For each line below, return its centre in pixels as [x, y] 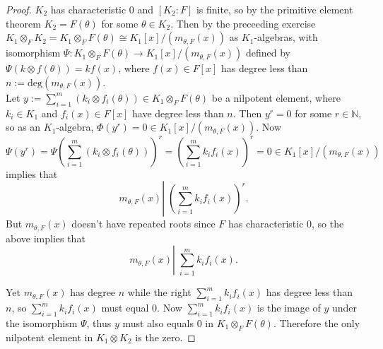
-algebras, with [286, 37]
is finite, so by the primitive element [275, 9]
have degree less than [178, 113]
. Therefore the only [317, 323]
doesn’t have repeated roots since [143, 224]
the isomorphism [42, 323]
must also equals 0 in [168, 323]
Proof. [19, 9]
